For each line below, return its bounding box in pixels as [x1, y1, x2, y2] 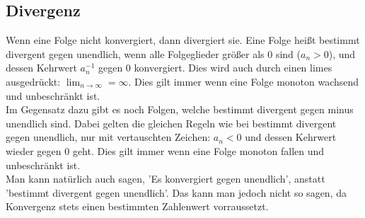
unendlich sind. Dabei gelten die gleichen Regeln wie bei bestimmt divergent [6, 115, 337, 130]
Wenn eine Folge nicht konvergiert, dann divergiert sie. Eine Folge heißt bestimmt [6, 33, 360, 47]
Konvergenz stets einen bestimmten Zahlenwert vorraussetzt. [6, 199, 269, 214]
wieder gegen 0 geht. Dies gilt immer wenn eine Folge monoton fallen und [6, 143, 325, 158]
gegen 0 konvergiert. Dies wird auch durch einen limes [98, 60, 332, 75]
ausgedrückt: [6, 74, 61, 88]
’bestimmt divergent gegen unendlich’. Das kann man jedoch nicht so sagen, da [6, 185, 347, 200]
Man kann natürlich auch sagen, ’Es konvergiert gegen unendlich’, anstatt [6, 171, 325, 186]
